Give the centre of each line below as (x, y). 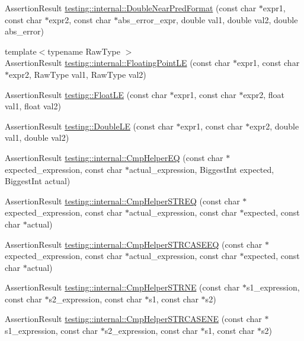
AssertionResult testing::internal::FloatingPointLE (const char (118, 63)
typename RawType (84, 51)
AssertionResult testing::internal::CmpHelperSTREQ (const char (122, 201)
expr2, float (264, 94)
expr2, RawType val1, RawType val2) (78, 74)
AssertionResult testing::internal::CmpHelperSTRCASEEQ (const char (134, 244)
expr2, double (274, 126)
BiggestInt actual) (38, 181)
